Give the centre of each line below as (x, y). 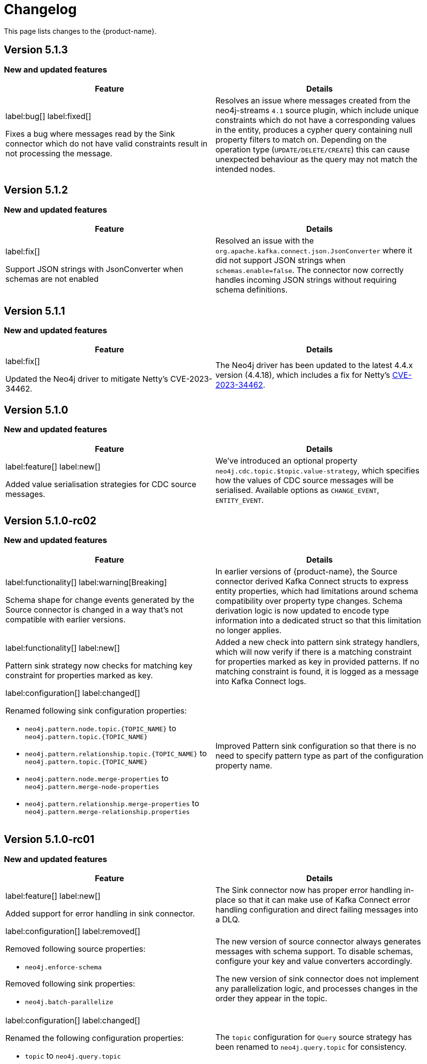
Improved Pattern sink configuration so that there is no (316, 746)
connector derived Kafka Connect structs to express (312, 581)
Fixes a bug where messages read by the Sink (90, 134)
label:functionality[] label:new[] (63, 648)
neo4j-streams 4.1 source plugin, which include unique (317, 110)
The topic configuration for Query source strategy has (314, 1037)
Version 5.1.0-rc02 (50, 521)
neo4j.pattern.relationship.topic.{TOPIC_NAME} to (116, 753)
